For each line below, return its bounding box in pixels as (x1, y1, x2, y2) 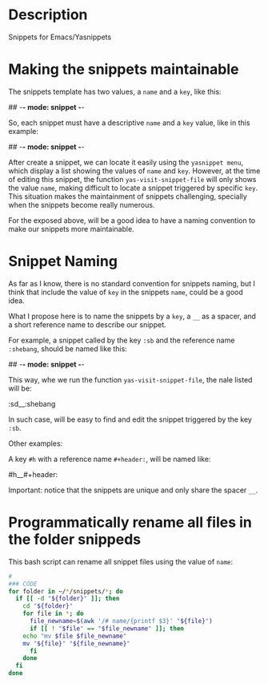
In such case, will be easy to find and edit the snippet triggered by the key (8, 415, 252, 424)
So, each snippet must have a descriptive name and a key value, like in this (8, 118, 250, 127)
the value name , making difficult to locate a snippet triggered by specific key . (8, 183, 258, 192)
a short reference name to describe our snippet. (8, 319, 166, 330)
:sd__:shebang (8, 399, 56, 408)
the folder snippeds (8, 531, 142, 548)
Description (8, 6, 88, 24)
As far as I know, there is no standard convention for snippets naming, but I (8, 278, 256, 288)
